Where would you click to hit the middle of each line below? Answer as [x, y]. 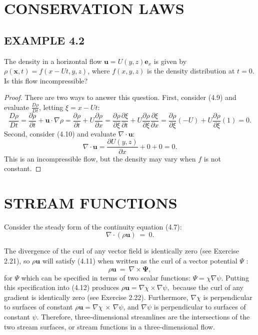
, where [99, 71]
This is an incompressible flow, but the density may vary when [100, 158]
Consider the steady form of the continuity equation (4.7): [93, 226]
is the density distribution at [191, 71]
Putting [237, 277]
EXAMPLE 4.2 [44, 40]
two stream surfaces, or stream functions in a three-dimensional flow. [109, 326]
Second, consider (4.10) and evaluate [60, 133]
